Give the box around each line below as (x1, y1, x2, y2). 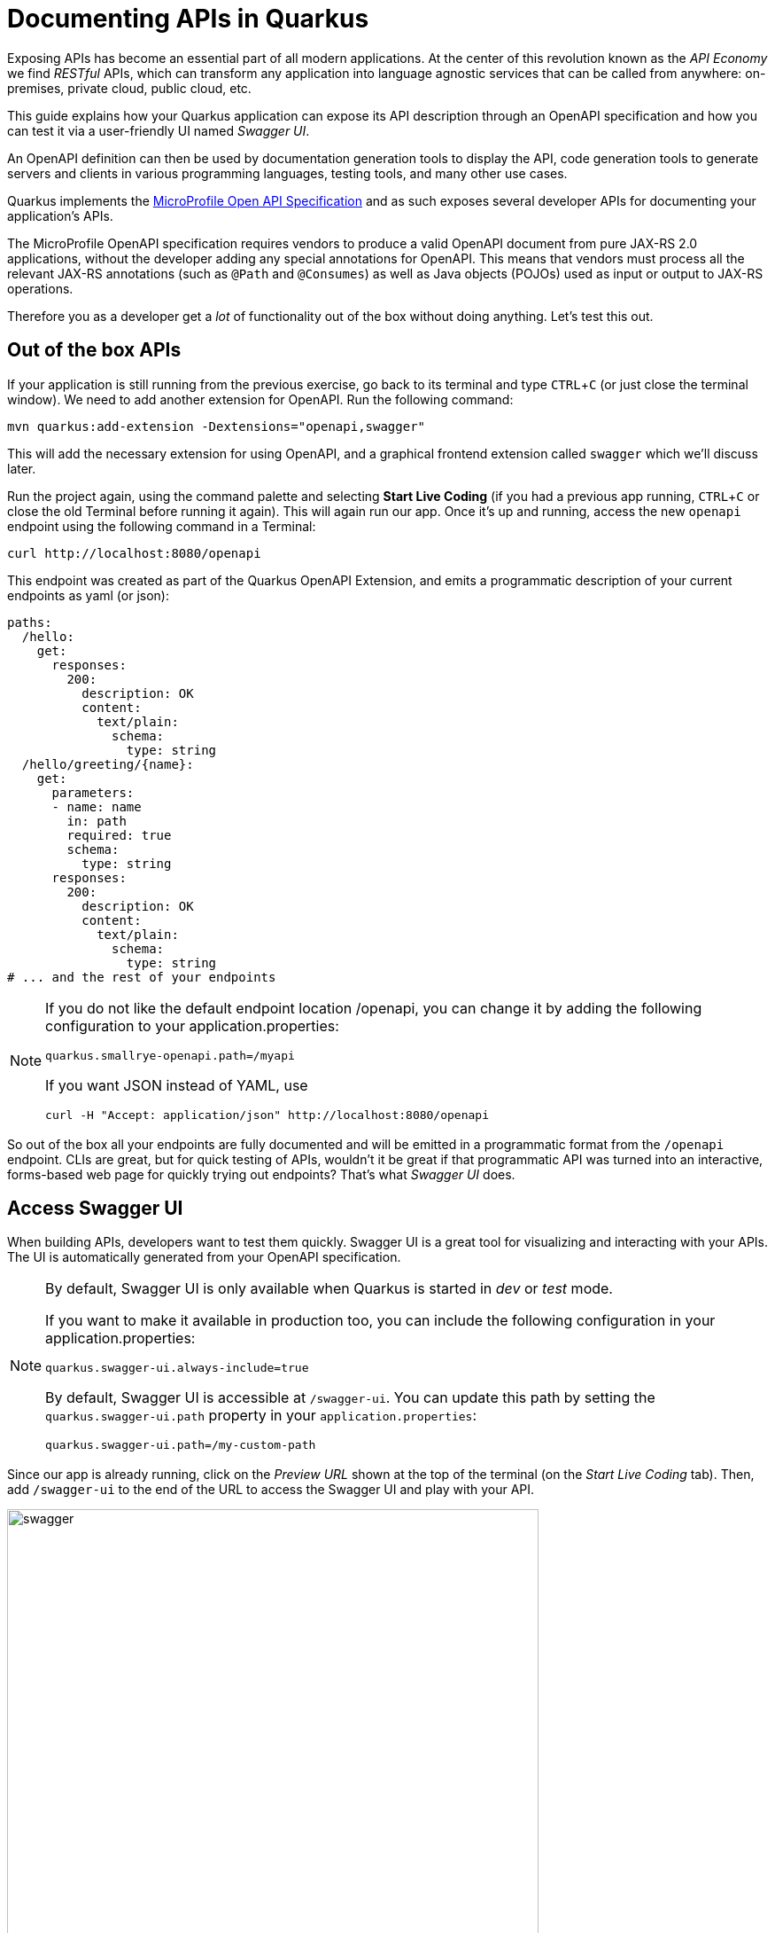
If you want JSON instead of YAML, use (45, 1076, 308, 1094)
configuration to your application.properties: (45, 1016, 339, 1035)
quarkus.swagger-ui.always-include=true (45, 1361, 309, 1375)
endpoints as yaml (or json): (7, 587, 169, 603)
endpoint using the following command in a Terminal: (7, 518, 316, 534)
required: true (66, 827, 172, 842)
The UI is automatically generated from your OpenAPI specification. (7, 1249, 401, 1265)
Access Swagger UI (7, 1197, 183, 1220)
